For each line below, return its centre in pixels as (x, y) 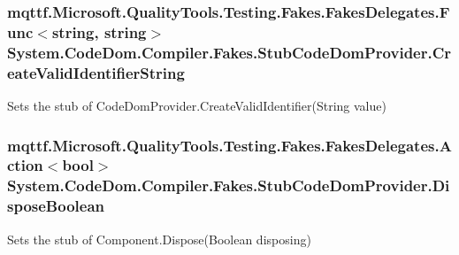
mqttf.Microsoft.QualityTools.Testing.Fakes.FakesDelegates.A (229, 145)
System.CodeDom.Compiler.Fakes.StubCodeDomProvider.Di (229, 185)
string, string (99, 31)
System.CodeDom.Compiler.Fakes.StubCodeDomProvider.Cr (229, 52)
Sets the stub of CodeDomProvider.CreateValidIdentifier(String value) (197, 105)
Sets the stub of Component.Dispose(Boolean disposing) (159, 239)
